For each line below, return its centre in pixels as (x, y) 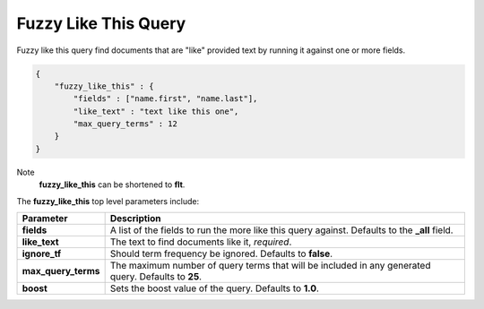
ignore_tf (42, 253)
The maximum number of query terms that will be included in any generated (270, 266)
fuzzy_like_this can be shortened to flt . (112, 185)
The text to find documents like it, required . (201, 242)
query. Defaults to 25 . (156, 277)
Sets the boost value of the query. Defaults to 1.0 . (215, 288)
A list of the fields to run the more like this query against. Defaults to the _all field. (281, 230)
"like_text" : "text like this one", (156, 111)
